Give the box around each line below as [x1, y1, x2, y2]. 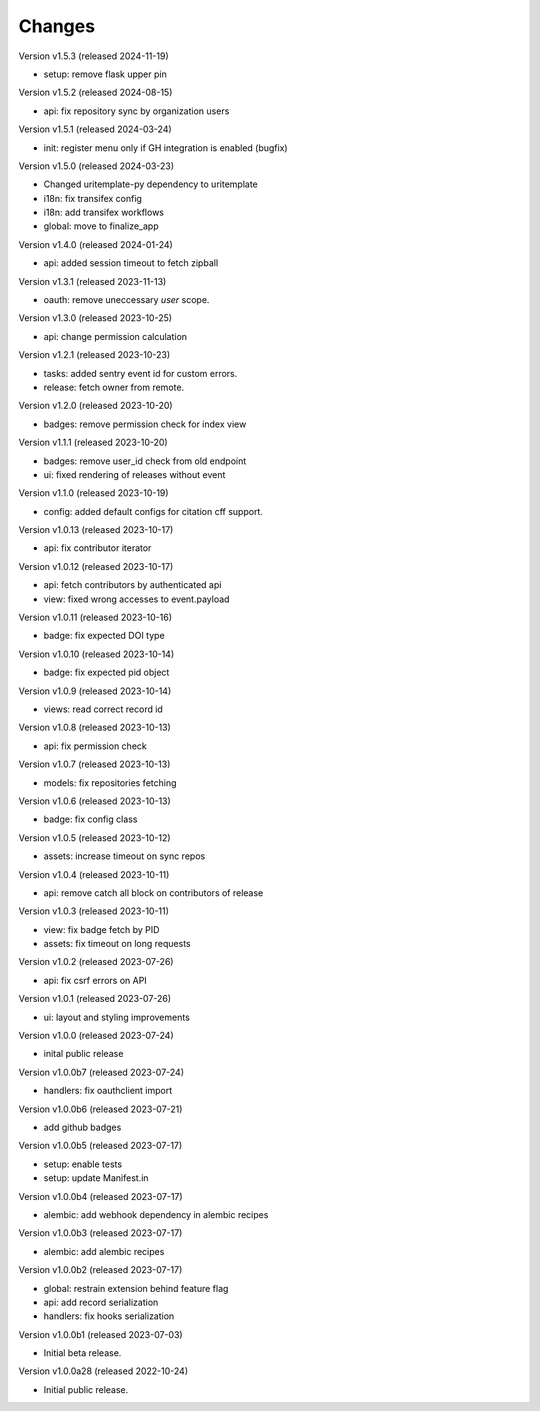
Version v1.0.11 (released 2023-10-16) [18, 611, 172, 624]
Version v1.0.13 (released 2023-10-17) [18, 524, 174, 536]
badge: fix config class [43, 813, 138, 825]
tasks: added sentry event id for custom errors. [43, 367, 238, 379]
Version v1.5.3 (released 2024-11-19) [18, 50, 169, 62]
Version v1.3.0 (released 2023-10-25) [18, 312, 173, 324]
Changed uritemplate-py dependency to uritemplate [43, 178, 259, 190]
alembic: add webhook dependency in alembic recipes [43, 1208, 269, 1220]
